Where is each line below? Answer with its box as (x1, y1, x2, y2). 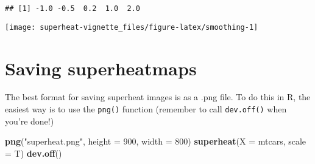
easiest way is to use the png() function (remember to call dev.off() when (5, 103, 287, 115)
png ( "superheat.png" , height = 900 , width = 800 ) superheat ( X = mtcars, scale (5, 135, 306, 148)
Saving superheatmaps (5, 55, 197, 80)
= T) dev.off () (5, 146, 62, 159)
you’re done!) (5, 114, 54, 127)
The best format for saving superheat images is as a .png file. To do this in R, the (5, 91, 311, 103)
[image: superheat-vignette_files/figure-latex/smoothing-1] (5, 22, 258, 32)
